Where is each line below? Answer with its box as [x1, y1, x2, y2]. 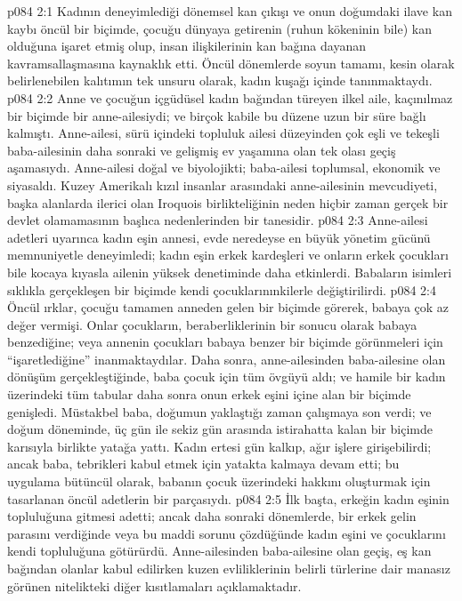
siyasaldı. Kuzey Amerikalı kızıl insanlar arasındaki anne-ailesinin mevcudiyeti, [7, 175, 438, 194]
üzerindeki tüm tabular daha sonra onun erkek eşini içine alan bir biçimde [7, 385, 411, 404]
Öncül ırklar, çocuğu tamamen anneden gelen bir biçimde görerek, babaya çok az [7, 298, 450, 317]
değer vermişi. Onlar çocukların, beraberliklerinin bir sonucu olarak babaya [7, 315, 417, 333]
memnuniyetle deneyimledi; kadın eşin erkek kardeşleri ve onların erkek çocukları [7, 245, 449, 264]
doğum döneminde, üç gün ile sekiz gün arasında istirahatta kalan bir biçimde [7, 420, 433, 438]
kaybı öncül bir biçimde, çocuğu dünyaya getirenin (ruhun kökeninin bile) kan [7, 19, 432, 37]
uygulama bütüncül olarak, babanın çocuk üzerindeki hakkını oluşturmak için [7, 472, 431, 491]
